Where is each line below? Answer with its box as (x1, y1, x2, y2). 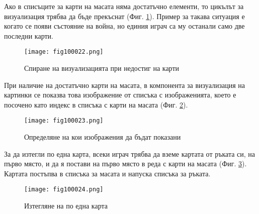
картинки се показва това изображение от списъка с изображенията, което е (4, 89, 236, 100)
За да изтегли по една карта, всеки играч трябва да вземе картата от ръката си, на (4, 148, 255, 159)
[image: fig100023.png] (24, 117, 104, 125)
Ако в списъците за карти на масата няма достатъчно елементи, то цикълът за (4, 1, 244, 11)
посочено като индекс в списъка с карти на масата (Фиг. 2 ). (4, 99, 188, 110)
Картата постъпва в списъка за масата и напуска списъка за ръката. (4, 168, 211, 178)
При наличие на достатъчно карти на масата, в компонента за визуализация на (4, 79, 245, 90)
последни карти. (4, 30, 53, 41)
